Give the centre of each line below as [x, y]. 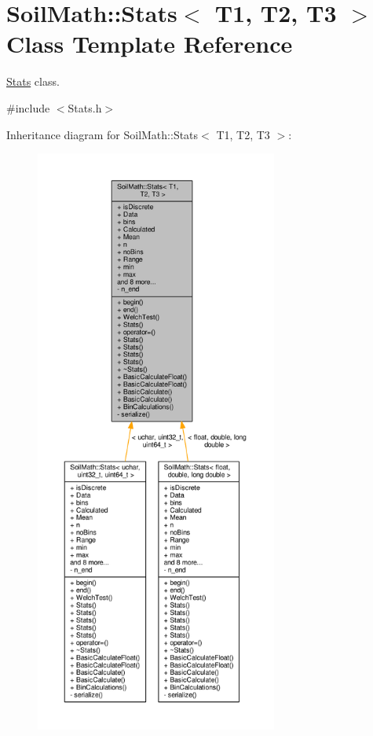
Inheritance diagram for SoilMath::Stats [102, 134]
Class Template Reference [150, 44]
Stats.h [85, 107]
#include [28, 107]
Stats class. [33, 81]
